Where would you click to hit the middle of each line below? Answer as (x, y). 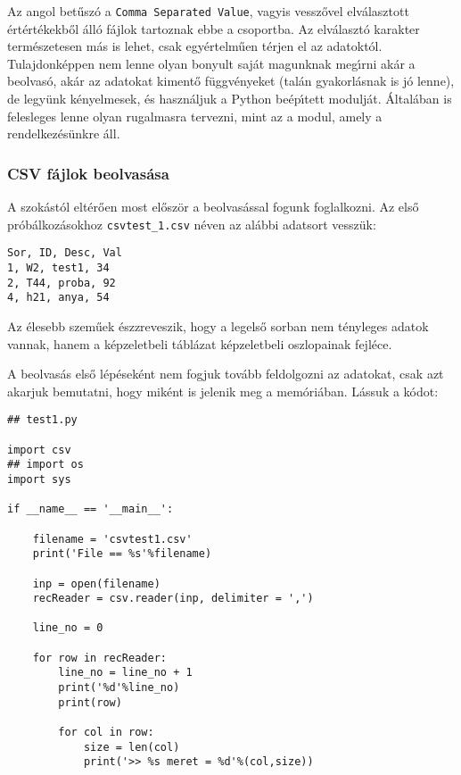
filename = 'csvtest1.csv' (112, 539)
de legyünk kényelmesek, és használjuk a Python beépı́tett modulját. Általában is (230, 99)
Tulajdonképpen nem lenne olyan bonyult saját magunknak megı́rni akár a (211, 63)
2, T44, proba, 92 (62, 283)
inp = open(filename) (96, 583)
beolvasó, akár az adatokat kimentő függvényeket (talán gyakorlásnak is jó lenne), (231, 81)
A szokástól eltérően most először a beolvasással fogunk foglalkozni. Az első (213, 207)
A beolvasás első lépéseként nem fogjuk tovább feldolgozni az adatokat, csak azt (226, 374)
